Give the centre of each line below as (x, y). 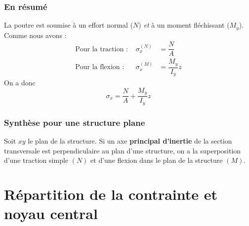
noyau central (51, 213)
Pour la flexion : (100, 67)
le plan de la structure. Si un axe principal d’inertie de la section (130, 141)
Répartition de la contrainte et (111, 194)
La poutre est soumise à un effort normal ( (69, 25)
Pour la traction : (102, 49)
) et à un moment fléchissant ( (184, 25)
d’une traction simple (36, 160)
